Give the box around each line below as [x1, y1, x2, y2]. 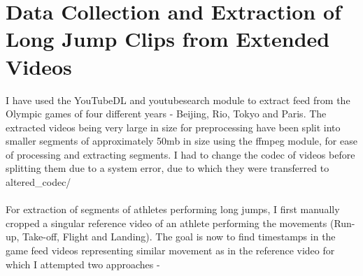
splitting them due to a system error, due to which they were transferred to [6, 161, 329, 175]
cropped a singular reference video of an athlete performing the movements [6, 215, 327, 230]
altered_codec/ [6, 175, 71, 189]
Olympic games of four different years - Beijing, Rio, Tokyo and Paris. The [6, 106, 327, 121]
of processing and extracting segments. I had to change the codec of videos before [6, 147, 355, 161]
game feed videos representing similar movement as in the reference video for [6, 243, 335, 258]
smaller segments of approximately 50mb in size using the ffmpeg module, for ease [6, 133, 357, 148]
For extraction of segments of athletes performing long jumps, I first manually [6, 202, 340, 217]
